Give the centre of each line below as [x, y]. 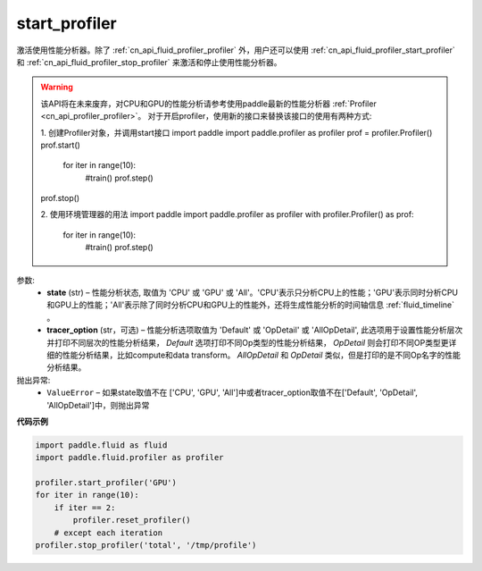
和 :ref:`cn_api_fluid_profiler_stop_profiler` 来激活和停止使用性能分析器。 [149, 62]
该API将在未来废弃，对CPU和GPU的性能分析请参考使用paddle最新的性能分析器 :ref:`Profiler [208, 104]
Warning [57, 87]
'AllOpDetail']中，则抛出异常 [98, 405]
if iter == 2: [85, 508]
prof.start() [60, 145]
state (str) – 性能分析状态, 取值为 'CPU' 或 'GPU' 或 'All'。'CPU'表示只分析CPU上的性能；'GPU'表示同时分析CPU [253, 293]
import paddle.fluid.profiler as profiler [129, 458]
